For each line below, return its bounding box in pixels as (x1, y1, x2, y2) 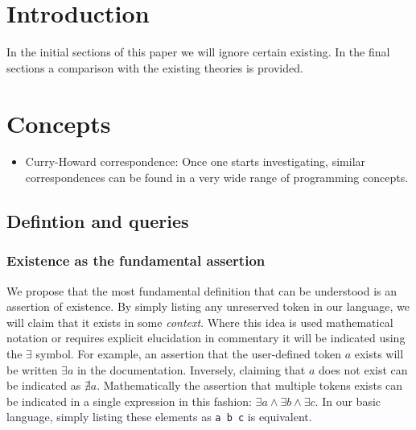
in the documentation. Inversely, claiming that (76, 361, 306, 378)
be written (6, 361, 58, 378)
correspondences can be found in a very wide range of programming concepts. (25, 169, 409, 186)
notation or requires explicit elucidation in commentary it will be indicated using (6, 329, 406, 346)
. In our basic (315, 392, 381, 409)
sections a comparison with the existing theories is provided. (6, 59, 303, 76)
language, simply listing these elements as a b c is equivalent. (6, 408, 312, 425)
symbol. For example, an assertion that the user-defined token (35, 345, 341, 362)
